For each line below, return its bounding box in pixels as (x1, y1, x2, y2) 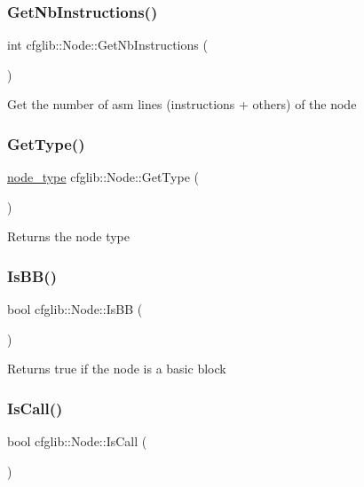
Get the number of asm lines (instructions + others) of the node (7, 95, 357, 114)
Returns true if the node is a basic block (7, 359, 226, 378)
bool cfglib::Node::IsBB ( (7, 300, 143, 318)
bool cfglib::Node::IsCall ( (7, 432, 147, 451)
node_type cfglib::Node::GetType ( (7, 168, 199, 186)
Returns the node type (7, 227, 130, 246)
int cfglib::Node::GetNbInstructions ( (7, 35, 208, 54)
